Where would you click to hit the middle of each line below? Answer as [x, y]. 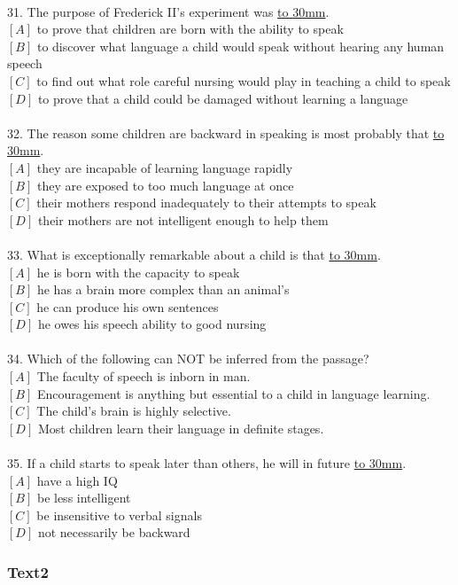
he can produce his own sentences [128, 306]
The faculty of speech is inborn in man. [144, 376]
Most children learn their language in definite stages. [181, 428]
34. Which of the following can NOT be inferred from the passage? [188, 359]
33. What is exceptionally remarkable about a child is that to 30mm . [194, 254]
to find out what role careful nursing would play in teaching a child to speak [244, 80]
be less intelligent [84, 498]
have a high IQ [77, 480]
